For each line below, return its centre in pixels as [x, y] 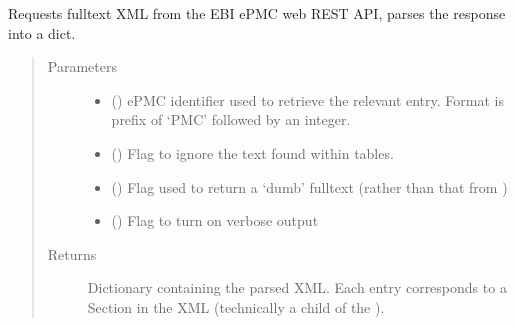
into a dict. [42, 32]
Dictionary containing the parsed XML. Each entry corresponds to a [297, 287]
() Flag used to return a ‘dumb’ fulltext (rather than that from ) [309, 186]
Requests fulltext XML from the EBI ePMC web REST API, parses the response [257, 13]
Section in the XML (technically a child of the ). [236, 306]
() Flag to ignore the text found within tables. [252, 152]
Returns [72, 253]
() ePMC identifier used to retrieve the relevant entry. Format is [307, 99]
